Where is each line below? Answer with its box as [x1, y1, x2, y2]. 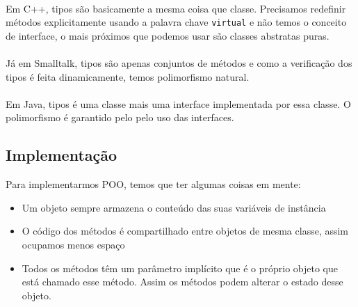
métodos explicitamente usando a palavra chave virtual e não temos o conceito [6, 15, 347, 29]
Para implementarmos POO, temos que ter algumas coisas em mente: [6, 177, 301, 191]
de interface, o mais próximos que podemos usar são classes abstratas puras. [6, 28, 329, 42]
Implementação [6, 144, 117, 166]
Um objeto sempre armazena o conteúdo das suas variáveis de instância [22, 200, 326, 214]
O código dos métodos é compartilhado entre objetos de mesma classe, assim [22, 223, 349, 238]
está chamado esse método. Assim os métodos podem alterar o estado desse [22, 274, 343, 289]
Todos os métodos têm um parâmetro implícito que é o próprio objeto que [22, 260, 338, 275]
